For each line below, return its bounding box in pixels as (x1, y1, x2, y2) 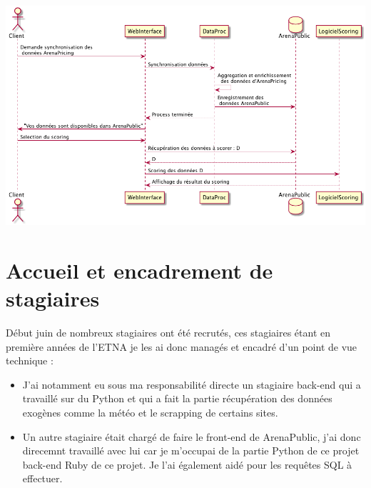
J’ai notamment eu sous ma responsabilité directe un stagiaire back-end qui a (22, 377, 361, 392)
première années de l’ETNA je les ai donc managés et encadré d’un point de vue (6, 339, 357, 354)
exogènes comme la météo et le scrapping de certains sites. (22, 404, 278, 419)
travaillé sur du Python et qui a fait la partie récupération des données (22, 391, 332, 406)
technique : (6, 353, 54, 368)
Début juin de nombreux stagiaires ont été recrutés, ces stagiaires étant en (6, 325, 331, 339)
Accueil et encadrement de (6, 255, 273, 284)
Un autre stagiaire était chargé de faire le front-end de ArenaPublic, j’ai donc (22, 429, 361, 444)
